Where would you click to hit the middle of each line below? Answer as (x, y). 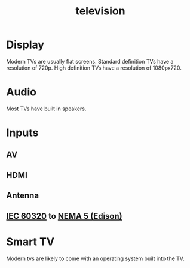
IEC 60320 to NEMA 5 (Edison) (64, 216)
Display (25, 45)
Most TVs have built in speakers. (46, 109)
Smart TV (30, 242)
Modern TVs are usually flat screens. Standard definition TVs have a (90, 61)
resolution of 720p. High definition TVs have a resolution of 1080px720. (94, 68)
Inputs (22, 133)
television (100, 11)
